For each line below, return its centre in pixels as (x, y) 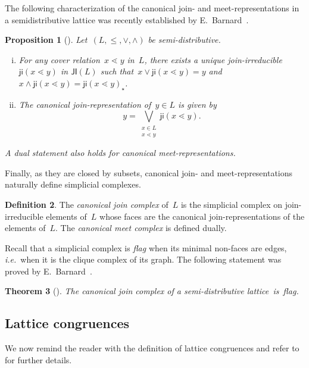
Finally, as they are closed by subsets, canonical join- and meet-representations (149, 172)
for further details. (38, 359)
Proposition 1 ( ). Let (46, 40)
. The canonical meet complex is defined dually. (141, 228)
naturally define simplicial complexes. (73, 184)
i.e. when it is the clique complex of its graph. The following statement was (143, 259)
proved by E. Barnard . (49, 271)
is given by (197, 104)
